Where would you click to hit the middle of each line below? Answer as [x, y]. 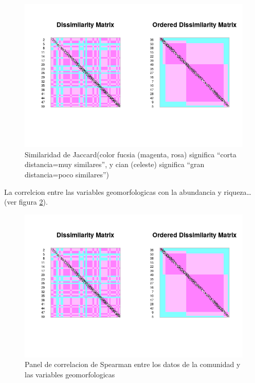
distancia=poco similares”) [67, 174]
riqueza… [238, 191]
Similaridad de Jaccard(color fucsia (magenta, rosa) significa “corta [131, 154]
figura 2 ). [33, 202]
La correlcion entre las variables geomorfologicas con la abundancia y [113, 191]
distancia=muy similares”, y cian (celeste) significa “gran [115, 164]
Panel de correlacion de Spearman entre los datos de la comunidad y [133, 364]
